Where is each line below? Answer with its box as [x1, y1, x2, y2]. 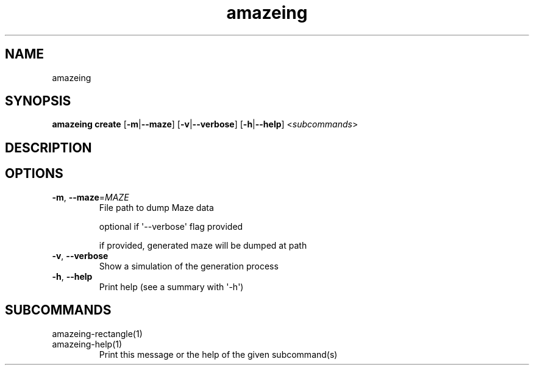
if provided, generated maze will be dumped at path [99, 240, 307, 251]
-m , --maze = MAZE [52, 191, 129, 202]
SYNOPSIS [5, 93, 71, 109]
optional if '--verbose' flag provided [99, 221, 243, 232]
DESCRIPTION [5, 140, 92, 155]
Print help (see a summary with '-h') [99, 281, 244, 292]
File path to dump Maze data [99, 202, 214, 213]
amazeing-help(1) [52, 338, 123, 349]
